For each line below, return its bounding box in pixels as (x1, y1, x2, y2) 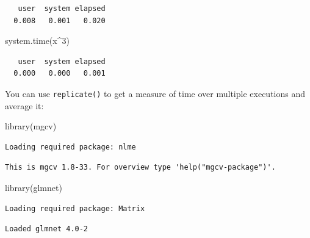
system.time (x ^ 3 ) (5, 34, 70, 47)
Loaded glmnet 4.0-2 (5, 225, 88, 234)
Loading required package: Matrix (5, 204, 145, 213)
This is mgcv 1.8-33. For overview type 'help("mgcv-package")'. (5, 163, 276, 172)
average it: (5, 99, 44, 112)
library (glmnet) (5, 181, 62, 193)
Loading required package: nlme (5, 142, 136, 151)
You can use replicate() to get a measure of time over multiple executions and (5, 87, 306, 99)
